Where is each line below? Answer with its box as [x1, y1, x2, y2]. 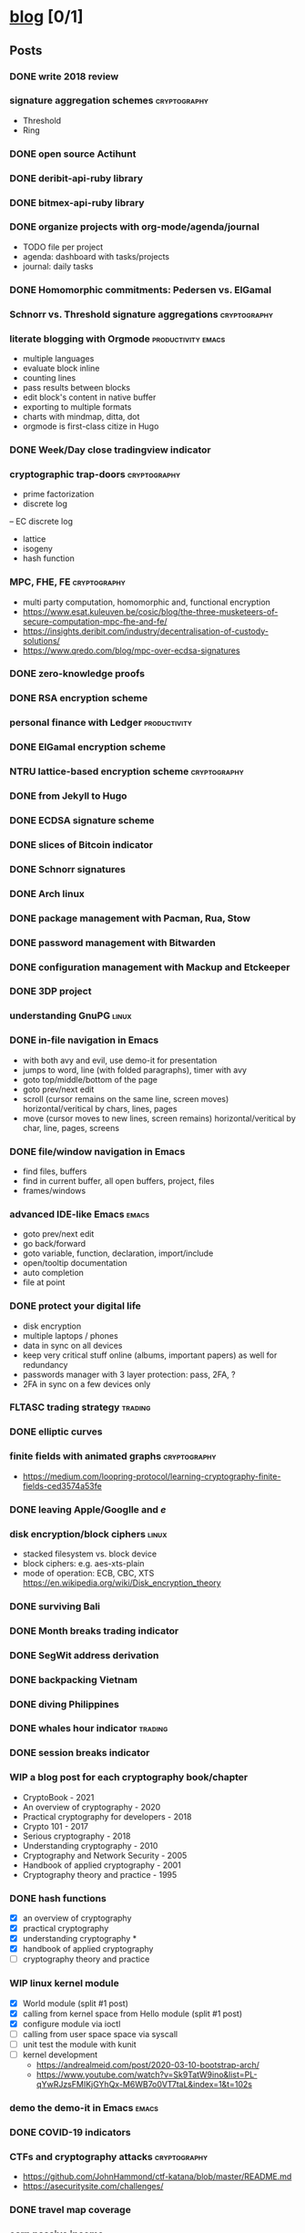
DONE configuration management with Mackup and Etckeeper [9, 961, 290, 974]
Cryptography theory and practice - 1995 [22, 1869, 178, 1880]
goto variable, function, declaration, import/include [22, 1248, 214, 1259]
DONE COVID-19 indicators [9, 2126, 131, 2138]
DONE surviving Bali [9, 1600, 101, 1613]
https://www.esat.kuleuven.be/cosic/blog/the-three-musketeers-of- [22, 606, 279, 617]
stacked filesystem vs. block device [22, 1548, 158, 1559]
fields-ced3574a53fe [22, 1480, 102, 1491]
